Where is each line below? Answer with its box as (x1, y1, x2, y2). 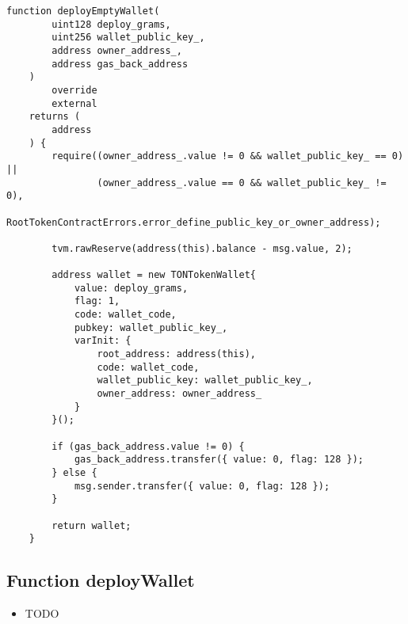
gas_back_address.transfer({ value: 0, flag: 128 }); (74, 454, 364, 466)
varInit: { (74, 335, 132, 347)
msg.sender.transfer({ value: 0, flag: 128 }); (74, 480, 330, 492)
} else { (51, 466, 97, 478)
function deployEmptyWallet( (6, 6, 160, 17)
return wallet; (51, 519, 132, 531)
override (51, 84, 97, 96)
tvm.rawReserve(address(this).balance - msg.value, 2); (51, 242, 353, 254)
